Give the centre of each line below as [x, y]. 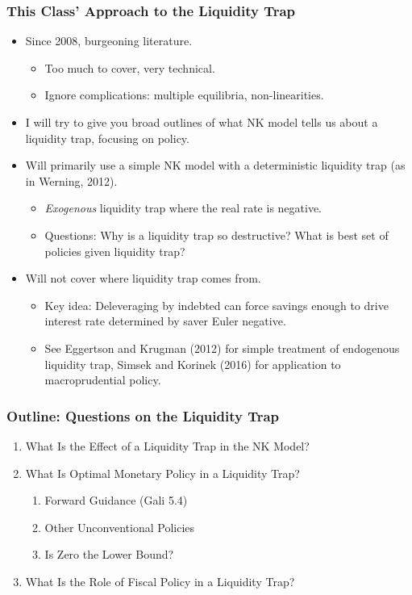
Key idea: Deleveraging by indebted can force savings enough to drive [216, 305]
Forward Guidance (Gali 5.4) [116, 500]
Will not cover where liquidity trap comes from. [143, 278]
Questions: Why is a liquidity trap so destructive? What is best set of [216, 235]
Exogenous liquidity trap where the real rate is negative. [183, 208]
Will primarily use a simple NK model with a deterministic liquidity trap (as [215, 165]
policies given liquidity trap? [115, 251]
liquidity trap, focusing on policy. [107, 138]
